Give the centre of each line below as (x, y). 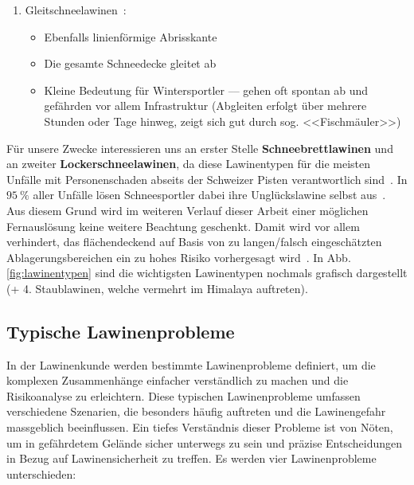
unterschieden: (41, 473)
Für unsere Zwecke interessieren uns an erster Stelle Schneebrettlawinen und (200, 148)
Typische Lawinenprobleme (121, 331)
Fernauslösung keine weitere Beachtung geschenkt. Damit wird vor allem (183, 226)
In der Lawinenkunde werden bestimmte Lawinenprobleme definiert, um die (191, 364)
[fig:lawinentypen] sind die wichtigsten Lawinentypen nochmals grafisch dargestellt (207, 273)
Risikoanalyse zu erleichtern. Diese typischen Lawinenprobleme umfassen (184, 395)
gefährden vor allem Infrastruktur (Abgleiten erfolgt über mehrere (205, 106)
